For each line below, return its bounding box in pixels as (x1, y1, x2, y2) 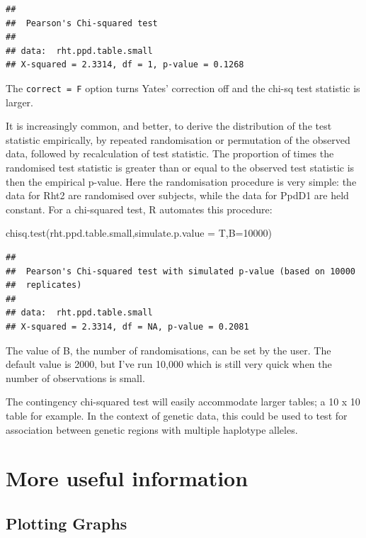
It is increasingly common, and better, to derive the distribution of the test (6, 118, 332, 133)
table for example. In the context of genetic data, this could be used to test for (6, 408, 348, 422)
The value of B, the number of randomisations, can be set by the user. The (6, 342, 331, 357)
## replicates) (6, 280, 82, 291)
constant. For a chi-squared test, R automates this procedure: (6, 201, 273, 216)
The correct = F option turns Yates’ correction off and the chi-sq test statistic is (6, 80, 360, 95)
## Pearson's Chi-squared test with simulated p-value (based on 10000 (6, 266, 355, 276)
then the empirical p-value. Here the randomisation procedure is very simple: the (6, 174, 357, 189)
